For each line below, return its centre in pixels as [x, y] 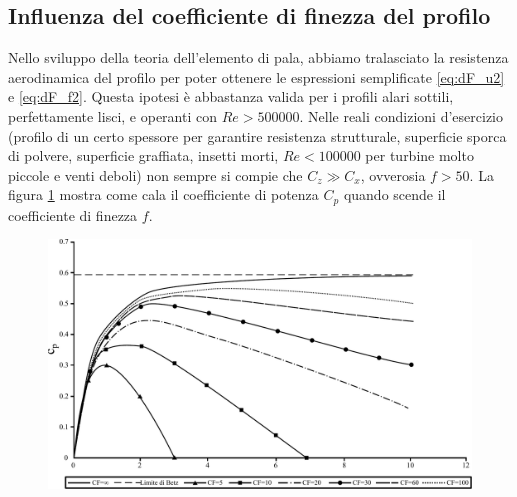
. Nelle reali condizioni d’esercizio [401, 115]
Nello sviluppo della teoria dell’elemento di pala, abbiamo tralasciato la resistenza [258, 57]
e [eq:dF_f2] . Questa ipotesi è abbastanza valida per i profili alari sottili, [231, 96]
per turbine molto [419, 155]
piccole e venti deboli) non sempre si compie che [155, 174]
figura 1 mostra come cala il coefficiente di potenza [163, 194]
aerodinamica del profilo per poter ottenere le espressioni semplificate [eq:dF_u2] [256, 76]
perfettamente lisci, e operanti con [112, 115]
